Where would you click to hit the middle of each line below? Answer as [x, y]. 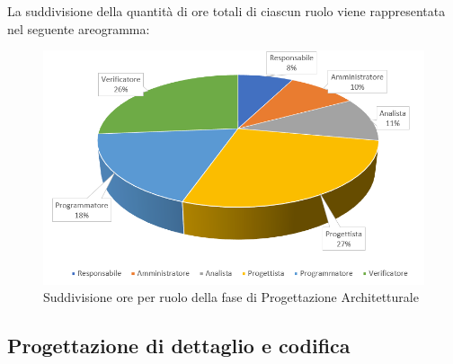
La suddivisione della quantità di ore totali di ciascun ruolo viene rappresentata [226, 11]
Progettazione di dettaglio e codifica [179, 346]
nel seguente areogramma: [79, 28]
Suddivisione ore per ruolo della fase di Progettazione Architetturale [231, 297]
